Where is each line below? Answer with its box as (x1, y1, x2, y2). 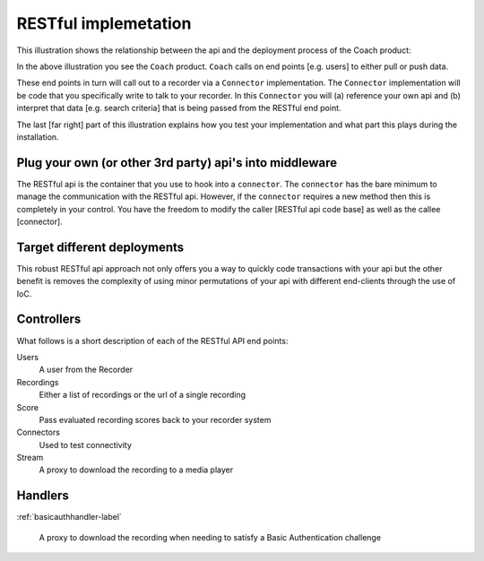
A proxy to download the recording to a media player (39, 464, 234, 475)
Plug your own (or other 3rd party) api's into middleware (16, 155, 338, 170)
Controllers (16, 312, 82, 327)
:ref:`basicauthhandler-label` (16, 512, 123, 522)
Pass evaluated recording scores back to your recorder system (39, 414, 272, 425)
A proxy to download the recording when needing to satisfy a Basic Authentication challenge (39, 531, 381, 542)
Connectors (16, 427, 60, 438)
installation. (16, 131, 59, 142)
